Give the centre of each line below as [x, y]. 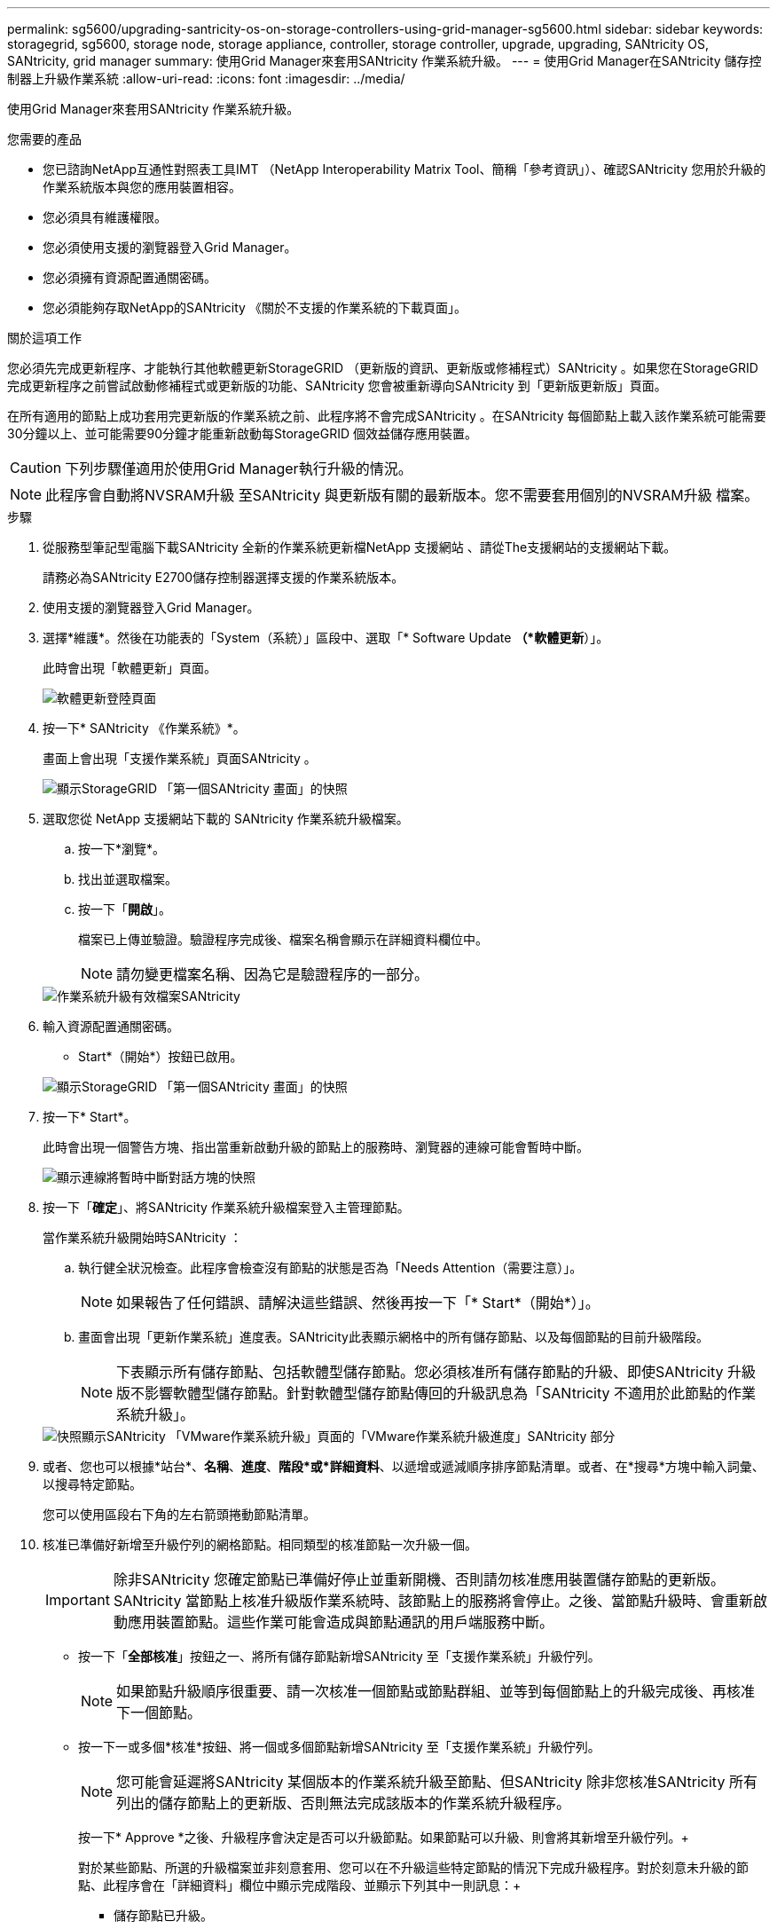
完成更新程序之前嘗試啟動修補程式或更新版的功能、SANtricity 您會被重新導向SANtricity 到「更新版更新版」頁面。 [337, 386]
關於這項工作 [44, 338]
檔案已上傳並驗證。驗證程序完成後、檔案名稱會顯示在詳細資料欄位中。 [283, 939]
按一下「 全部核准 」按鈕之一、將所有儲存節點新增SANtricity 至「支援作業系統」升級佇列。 [339, 1656]
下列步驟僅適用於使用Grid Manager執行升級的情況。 [239, 468]
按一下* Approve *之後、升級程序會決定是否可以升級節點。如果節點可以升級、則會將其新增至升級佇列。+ [384, 1837]
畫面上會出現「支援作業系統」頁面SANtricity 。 [180, 758]
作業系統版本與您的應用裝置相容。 [142, 187]
